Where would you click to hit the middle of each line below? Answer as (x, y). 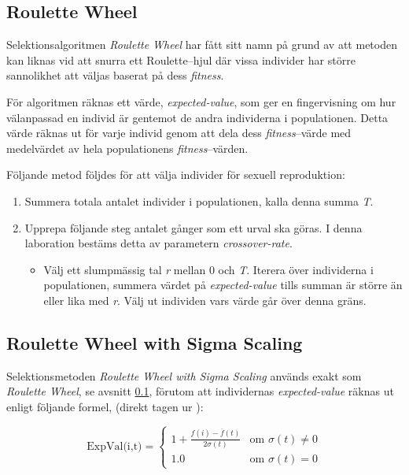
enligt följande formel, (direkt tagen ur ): (105, 406)
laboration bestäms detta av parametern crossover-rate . (158, 243)
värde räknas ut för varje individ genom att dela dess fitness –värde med (179, 133)
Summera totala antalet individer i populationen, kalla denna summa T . (199, 200)
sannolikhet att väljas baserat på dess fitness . (115, 75)
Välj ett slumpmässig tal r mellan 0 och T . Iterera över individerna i (208, 269)
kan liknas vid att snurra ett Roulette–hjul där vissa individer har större (181, 59)
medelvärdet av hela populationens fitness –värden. (127, 148)
